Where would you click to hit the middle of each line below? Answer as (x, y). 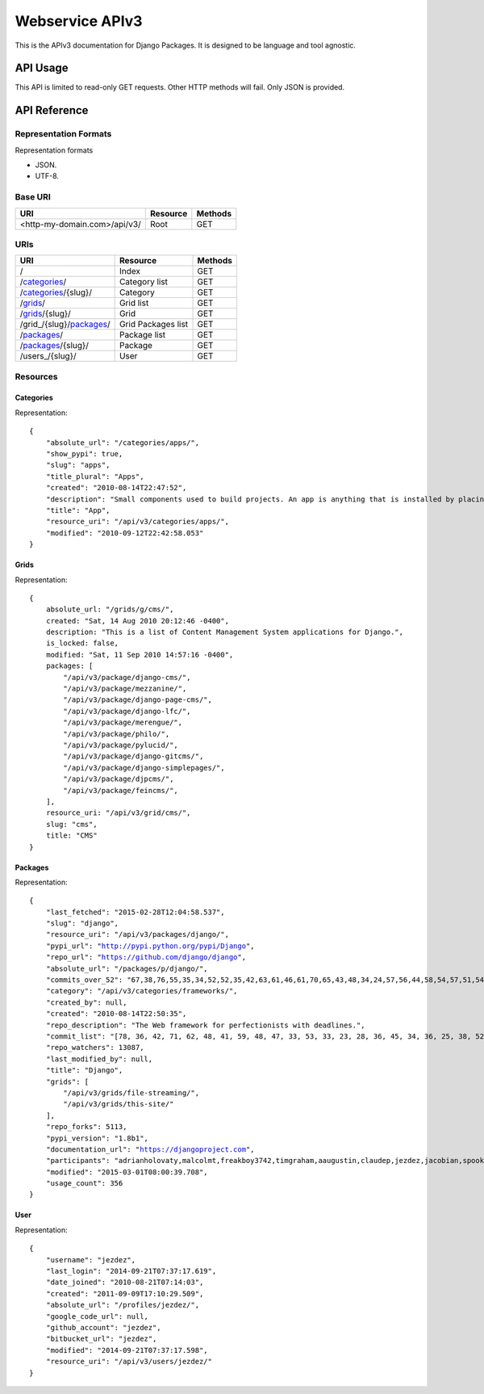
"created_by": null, (86, 1002)
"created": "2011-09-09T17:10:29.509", (125, 1293)
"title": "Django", (84, 1071)
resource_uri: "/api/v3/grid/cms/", (118, 813)
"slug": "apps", (78, 465)
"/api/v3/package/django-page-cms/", (138, 700)
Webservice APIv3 (79, 21)
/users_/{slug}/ (48, 356)
